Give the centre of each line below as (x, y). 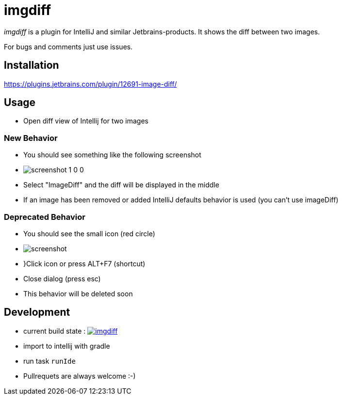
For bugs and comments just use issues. (68, 46)
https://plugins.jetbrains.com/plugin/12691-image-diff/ (90, 84)
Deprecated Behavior (45, 217)
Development (37, 312)
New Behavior (31, 138)
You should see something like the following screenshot (112, 155)
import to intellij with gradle (67, 346)
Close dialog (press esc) (62, 278)
